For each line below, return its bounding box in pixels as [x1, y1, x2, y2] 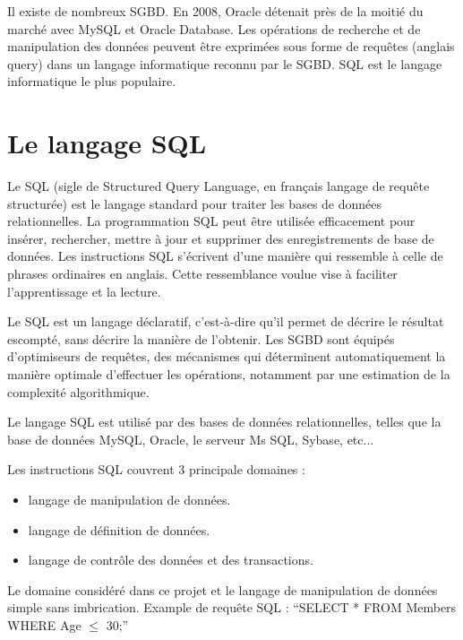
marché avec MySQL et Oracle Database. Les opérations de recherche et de [7, 19, 421, 38]
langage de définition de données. [28, 520, 210, 539]
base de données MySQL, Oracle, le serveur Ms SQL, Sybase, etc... [7, 429, 374, 448]
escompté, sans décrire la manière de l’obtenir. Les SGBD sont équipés [7, 329, 395, 348]
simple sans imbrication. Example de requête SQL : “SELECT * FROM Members [7, 598, 457, 617]
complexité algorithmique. [7, 382, 150, 401]
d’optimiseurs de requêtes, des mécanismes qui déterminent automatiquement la [7, 347, 446, 366]
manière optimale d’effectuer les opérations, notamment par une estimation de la [7, 365, 450, 384]
